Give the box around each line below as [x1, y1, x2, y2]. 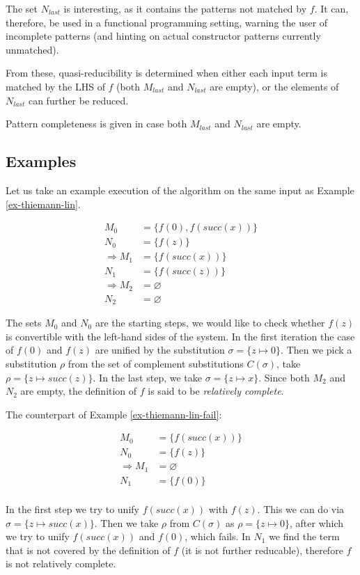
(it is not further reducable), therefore [181, 542, 343, 557]
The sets [6, 315, 42, 330]
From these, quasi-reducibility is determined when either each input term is [6, 65, 327, 80]
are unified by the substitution [95, 342, 225, 357]
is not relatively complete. [6, 556, 116, 571]
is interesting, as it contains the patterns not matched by [63, 1, 307, 15]
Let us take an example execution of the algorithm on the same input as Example [6, 182, 354, 197]
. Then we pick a [281, 342, 352, 357]
